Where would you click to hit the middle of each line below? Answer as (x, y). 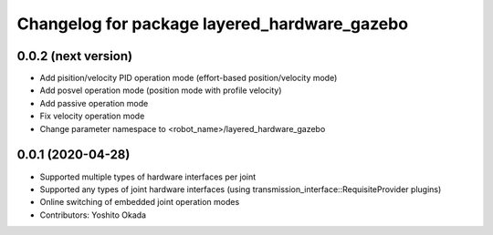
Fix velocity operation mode (92, 116)
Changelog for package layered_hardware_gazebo (213, 24)
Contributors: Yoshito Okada (93, 215)
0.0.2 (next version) (74, 56)
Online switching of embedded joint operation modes (140, 202)
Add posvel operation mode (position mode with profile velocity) (161, 90)
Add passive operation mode (94, 103)
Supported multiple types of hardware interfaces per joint (148, 177)
